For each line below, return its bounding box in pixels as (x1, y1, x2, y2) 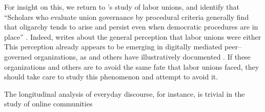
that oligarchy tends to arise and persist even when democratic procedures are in (4, 21, 258, 32)
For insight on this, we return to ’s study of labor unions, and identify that (4, 2, 239, 12)
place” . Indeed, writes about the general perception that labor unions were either (4, 31, 261, 42)
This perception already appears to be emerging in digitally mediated (4, 41, 222, 52)
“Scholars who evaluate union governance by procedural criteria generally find (4, 11, 249, 22)
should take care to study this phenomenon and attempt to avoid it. (4, 71, 218, 82)
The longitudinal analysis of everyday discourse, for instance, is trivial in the (4, 88, 245, 99)
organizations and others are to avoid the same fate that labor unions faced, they (4, 61, 259, 72)
